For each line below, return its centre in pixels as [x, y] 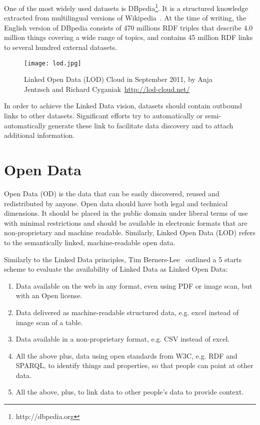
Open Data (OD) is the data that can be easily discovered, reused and [112, 193]
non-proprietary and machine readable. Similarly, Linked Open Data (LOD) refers [130, 232]
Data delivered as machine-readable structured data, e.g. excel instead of [127, 312]
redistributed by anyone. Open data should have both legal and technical [116, 203]
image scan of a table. [49, 322]
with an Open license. [49, 295]
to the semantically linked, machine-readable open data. [90, 242]
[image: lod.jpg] [53, 63]
